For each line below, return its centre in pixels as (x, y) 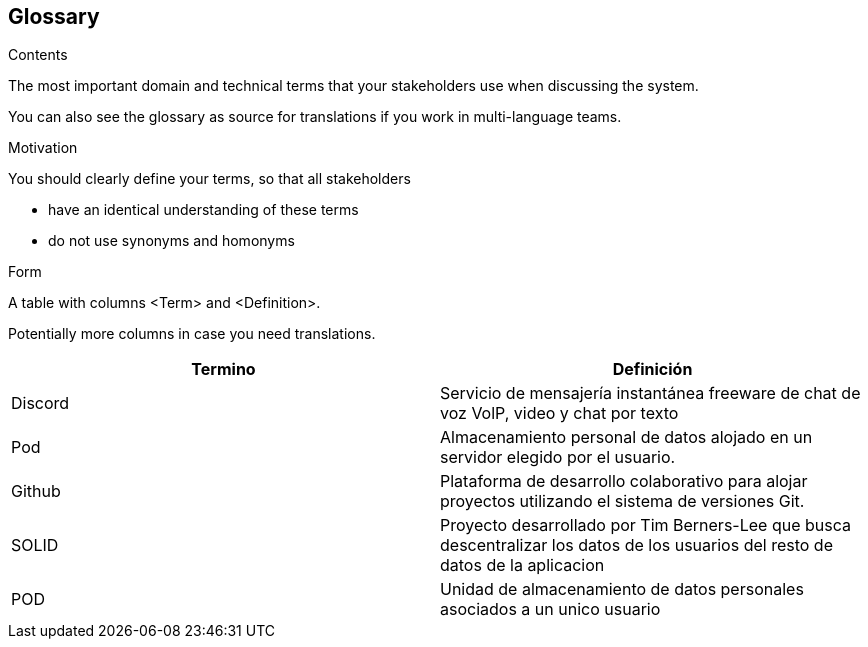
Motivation (43, 148)
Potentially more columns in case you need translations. (192, 334)
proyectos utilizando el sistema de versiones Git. (622, 501)
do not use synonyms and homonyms (171, 241)
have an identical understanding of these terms (203, 210)
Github (36, 491)
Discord (40, 403)
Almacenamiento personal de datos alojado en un (626, 437)
